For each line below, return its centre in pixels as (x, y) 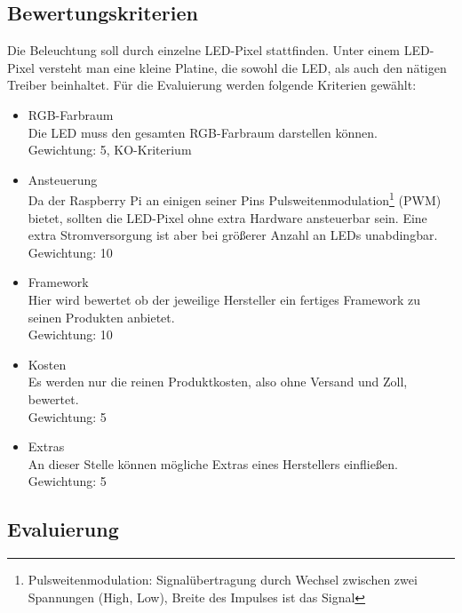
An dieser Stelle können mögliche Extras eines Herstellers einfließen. (213, 463)
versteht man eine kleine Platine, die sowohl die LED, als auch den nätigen (243, 67)
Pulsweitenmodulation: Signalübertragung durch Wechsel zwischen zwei (223, 580)
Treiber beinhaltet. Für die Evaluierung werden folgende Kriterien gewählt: (212, 85)
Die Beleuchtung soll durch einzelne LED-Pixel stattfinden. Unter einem (204, 50)
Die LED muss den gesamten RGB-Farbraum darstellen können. (203, 132)
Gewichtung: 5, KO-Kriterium (110, 150)
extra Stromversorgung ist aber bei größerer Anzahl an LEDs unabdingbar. (233, 235)
